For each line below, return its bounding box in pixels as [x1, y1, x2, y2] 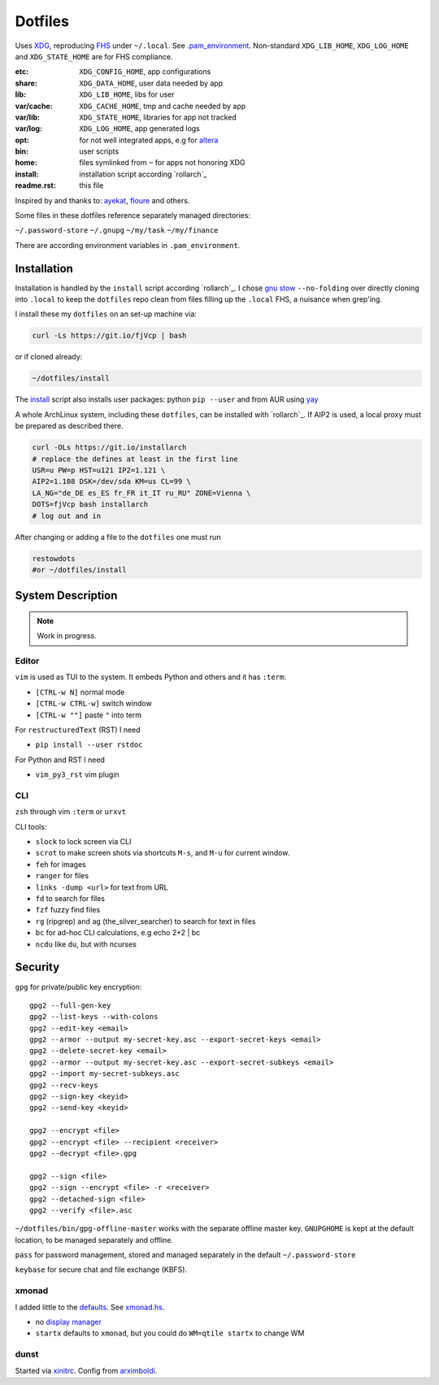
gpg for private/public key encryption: [15, 982, 142, 991]
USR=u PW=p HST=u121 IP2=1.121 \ [32, 465, 166, 475]
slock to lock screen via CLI [35, 837, 132, 847]
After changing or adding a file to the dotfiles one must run [15, 532, 221, 542]
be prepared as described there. [15, 421, 124, 431]
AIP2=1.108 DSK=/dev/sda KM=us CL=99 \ [32, 477, 191, 486]
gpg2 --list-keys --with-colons [29, 1013, 159, 1021]
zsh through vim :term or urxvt [15, 807, 126, 817]
